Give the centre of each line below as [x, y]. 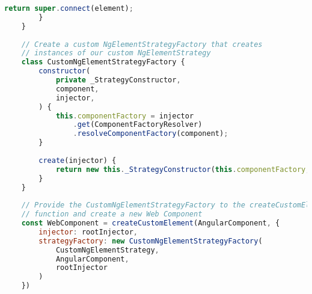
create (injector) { [78, 160]
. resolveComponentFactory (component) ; [151, 134]
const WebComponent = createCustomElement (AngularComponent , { [151, 223]
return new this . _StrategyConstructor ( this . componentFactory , [183, 169]
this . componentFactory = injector [125, 116]
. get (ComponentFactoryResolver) [138, 125]
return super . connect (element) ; [69, 8]
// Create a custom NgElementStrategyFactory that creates [142, 44]
